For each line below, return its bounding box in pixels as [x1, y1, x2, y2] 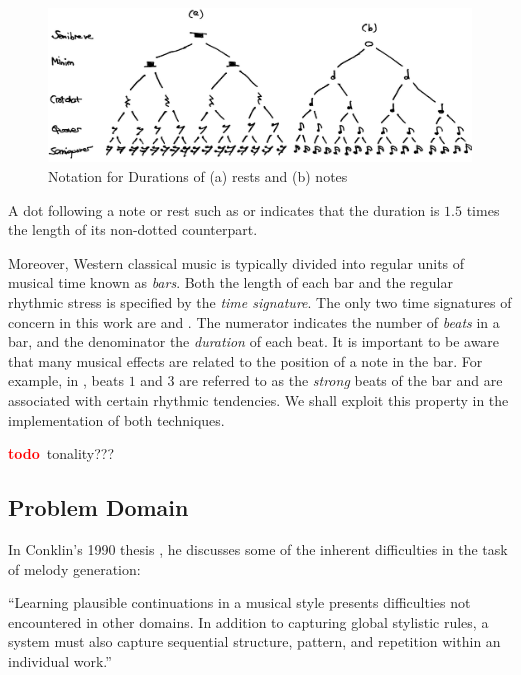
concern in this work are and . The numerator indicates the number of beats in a [8, 311, 500, 332]
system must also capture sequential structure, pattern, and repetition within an [8, 631, 501, 652]
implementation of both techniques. [8, 409, 225, 430]
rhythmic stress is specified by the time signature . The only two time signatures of [8, 292, 512, 312]
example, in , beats [8, 370, 124, 391]
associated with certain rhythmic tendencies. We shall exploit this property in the [8, 389, 509, 410]
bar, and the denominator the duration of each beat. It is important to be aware [8, 331, 500, 352]
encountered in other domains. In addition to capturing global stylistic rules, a [8, 611, 489, 632]
